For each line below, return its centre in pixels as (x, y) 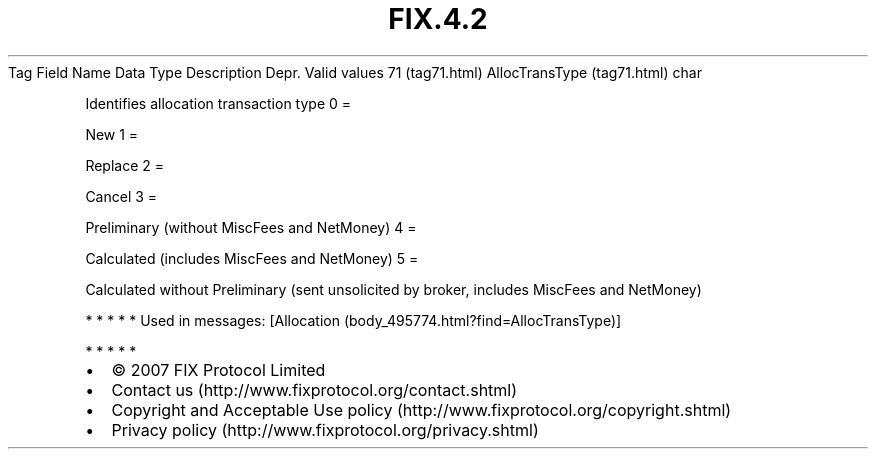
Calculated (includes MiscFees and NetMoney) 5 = (252, 258)
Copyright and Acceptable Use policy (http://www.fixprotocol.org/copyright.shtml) (421, 409)
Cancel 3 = (121, 196)
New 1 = (112, 134)
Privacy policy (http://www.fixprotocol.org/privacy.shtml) (325, 429)
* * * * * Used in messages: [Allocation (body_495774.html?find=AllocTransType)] (353, 320)
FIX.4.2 (438, 19)
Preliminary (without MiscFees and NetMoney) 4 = (251, 227)
